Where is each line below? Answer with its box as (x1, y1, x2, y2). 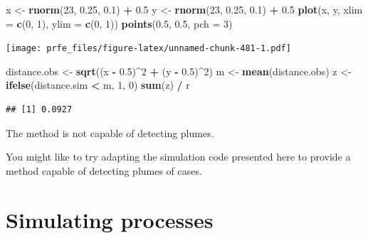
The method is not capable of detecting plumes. (6, 125, 214, 140)
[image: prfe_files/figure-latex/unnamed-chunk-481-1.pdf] (6, 43, 291, 54)
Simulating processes (6, 205, 214, 234)
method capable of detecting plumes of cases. (6, 163, 202, 178)
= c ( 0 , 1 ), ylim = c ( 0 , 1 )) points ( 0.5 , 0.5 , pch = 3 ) (6, 16, 233, 31)
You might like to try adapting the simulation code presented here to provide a (6, 149, 351, 164)
